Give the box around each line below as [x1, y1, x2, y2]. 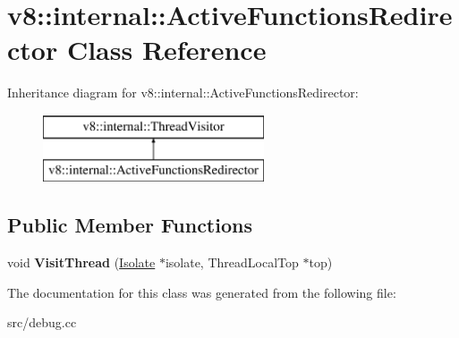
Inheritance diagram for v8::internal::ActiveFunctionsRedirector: [7, 83, 359, 102]
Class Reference [66, 31, 267, 68]
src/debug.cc [7, 313, 77, 332]
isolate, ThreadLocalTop [165, 253, 299, 272]
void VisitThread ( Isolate [7, 253, 156, 272]
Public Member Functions [7, 211, 252, 239]
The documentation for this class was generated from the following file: [7, 283, 396, 301]
